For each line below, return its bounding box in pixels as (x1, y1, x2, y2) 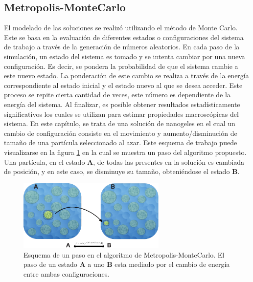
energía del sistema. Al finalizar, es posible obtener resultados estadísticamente (4, 99, 240, 109)
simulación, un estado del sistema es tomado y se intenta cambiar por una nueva (4, 51, 245, 61)
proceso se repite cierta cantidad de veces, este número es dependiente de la (4, 89, 230, 100)
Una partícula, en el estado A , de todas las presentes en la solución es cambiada (4, 156, 245, 167)
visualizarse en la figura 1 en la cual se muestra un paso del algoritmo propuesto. (4, 147, 247, 157)
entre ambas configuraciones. (23, 268, 110, 279)
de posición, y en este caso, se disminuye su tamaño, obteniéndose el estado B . (4, 166, 240, 176)
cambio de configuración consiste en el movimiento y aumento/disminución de (4, 128, 237, 138)
